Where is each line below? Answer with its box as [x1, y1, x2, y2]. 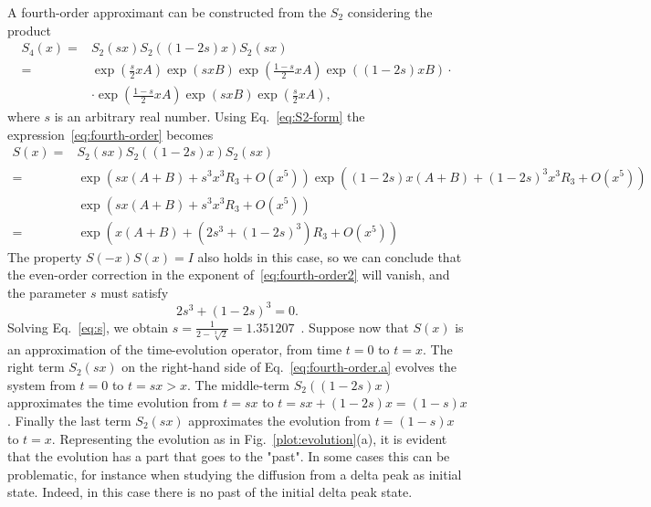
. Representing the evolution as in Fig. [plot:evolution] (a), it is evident [51, 428, 447, 448]
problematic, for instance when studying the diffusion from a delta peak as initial [7, 464, 462, 483]
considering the [347, 3, 433, 21]
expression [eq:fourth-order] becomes [7, 124, 214, 143]
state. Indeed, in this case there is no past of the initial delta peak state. [7, 482, 413, 502]
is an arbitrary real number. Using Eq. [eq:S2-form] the [54, 107, 365, 126]
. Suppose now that [300, 317, 409, 336]
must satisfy [100, 282, 169, 301]
